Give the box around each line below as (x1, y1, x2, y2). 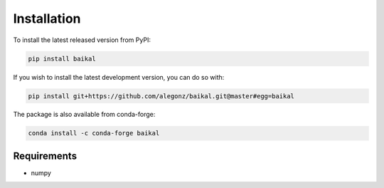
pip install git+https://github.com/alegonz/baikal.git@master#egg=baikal (28, 92, 295, 100)
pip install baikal (28, 54, 96, 63)
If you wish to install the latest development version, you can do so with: (13, 73, 225, 81)
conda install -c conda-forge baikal (28, 129, 160, 137)
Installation (13, 11, 81, 26)
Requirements (13, 150, 78, 162)
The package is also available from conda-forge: (13, 110, 156, 119)
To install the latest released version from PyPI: (13, 36, 151, 44)
